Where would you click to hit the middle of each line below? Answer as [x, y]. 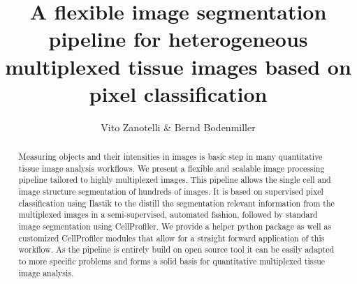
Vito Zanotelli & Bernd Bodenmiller [178, 127]
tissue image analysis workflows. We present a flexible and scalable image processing [172, 168]
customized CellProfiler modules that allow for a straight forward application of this [172, 238]
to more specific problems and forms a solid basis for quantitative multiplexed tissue [172, 261]
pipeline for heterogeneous [178, 39]
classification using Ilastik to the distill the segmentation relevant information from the [176, 203]
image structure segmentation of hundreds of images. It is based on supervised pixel [171, 192]
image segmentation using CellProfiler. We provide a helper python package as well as [175, 226]
